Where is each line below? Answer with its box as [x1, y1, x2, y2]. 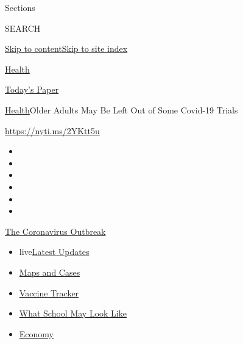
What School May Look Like [19, 307, 127, 320]
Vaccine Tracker [19, 286, 79, 299]
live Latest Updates [19, 245, 90, 258]
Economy [19, 327, 54, 340]
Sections [5, 1, 35, 13]
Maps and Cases [19, 265, 80, 278]
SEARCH [5, 21, 41, 34]
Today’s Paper [5, 83, 59, 96]
